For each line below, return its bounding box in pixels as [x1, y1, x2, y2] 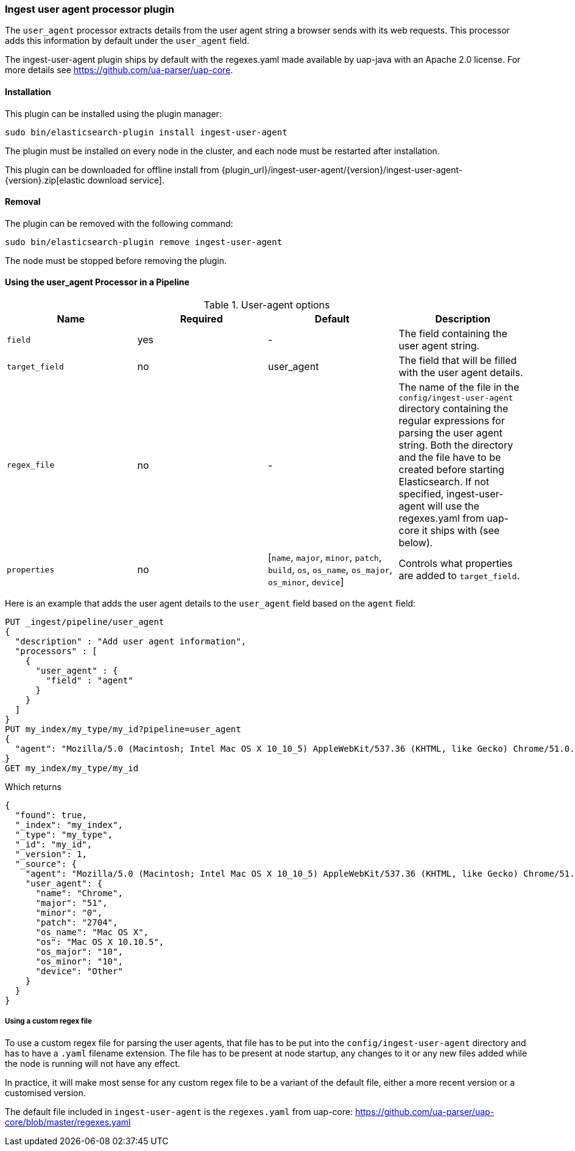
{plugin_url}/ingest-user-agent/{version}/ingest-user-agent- [221, 164, 463, 175]
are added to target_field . [398, 569, 520, 582]
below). [398, 536, 433, 549]
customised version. [5, 1087, 86, 1098]
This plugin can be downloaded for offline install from [5, 164, 219, 175]
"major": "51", [35, 898, 108, 908]
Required [180, 313, 223, 326]
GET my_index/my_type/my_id [5, 763, 139, 774]
